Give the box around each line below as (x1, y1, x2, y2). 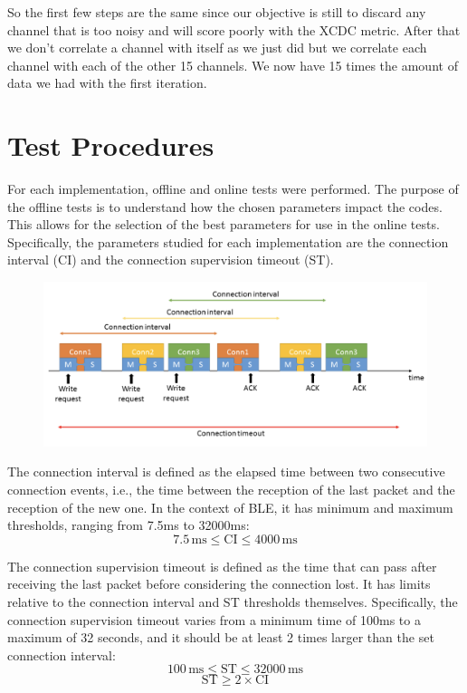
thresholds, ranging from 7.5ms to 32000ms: (7, 515, 250, 534)
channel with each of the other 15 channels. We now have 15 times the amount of (7, 55, 458, 74)
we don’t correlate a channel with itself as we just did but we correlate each (7, 38, 427, 57)
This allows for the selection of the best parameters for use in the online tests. (7, 215, 440, 234)
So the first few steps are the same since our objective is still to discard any (7, 3, 426, 21)
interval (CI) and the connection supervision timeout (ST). (7, 250, 334, 269)
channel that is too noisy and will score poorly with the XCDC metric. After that (7, 20, 461, 39)
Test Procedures (7, 127, 214, 164)
